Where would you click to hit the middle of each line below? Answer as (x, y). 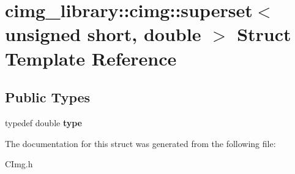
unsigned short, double (103, 34)
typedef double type (43, 122)
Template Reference (91, 58)
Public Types (48, 97)
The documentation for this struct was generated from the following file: (140, 143)
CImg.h (19, 164)
